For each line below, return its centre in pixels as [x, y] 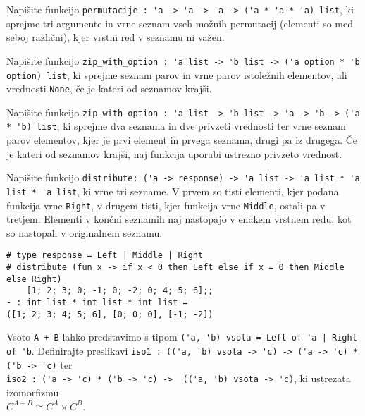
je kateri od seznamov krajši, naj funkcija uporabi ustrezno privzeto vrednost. [174, 153]
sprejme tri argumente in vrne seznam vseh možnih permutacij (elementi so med [180, 23]
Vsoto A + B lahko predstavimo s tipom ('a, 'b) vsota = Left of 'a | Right [182, 337]
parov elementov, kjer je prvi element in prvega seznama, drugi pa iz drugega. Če [182, 140]
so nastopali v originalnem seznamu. [85, 232]
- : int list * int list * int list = [97, 303]
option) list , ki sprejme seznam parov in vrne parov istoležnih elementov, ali [177, 74]
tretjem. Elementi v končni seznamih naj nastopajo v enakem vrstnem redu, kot [179, 219]
